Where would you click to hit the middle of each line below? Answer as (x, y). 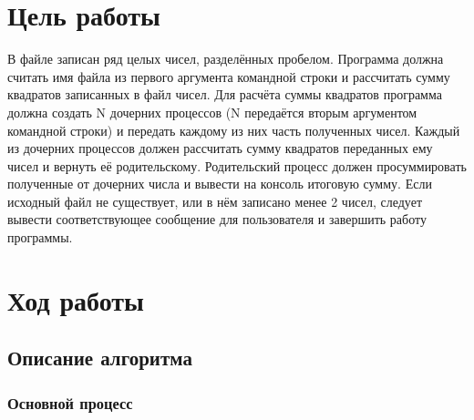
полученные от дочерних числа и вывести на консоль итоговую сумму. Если (220, 184)
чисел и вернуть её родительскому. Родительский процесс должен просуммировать (237, 165)
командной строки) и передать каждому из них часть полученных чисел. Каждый (234, 130)
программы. (40, 237)
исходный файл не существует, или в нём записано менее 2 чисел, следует (215, 201)
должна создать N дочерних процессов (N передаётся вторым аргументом (212, 112)
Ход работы (76, 299)
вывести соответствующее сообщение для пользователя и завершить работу (217, 219)
